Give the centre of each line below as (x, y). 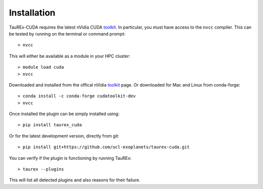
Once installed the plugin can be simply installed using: (64, 114)
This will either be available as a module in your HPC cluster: (70, 56)
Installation (32, 13)
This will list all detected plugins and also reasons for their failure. (75, 180)
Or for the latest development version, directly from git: (64, 136)
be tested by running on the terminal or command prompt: (67, 34)
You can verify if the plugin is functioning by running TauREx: (70, 158)
